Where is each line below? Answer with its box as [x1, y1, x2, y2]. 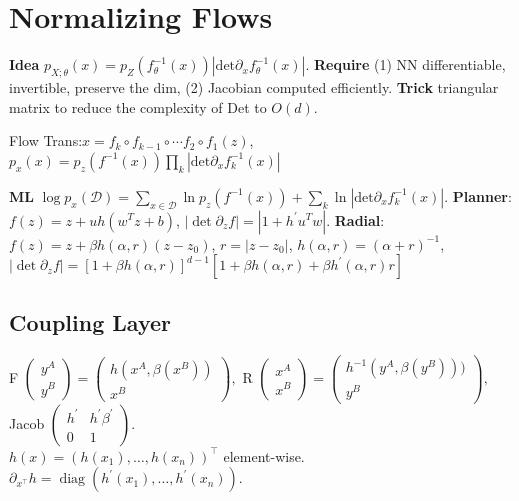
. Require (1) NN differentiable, [305, 54, 506, 75]
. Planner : [444, 185, 512, 206]
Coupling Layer [9, 307, 171, 338]
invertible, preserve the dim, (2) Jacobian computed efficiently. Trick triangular [9, 76, 499, 97]
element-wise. [223, 445, 305, 466]
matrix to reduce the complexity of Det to [9, 96, 267, 117]
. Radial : [326, 209, 385, 230]
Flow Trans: [9, 130, 83, 151]
